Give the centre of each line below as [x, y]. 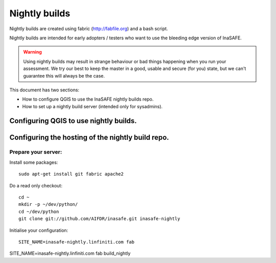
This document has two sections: [44, 90]
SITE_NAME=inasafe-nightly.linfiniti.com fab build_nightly [70, 253]
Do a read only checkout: [36, 185]
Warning [32, 52]
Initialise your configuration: [39, 230]
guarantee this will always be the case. [64, 76]
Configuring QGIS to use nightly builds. [73, 121]
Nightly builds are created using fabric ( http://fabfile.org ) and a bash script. [89, 29]
